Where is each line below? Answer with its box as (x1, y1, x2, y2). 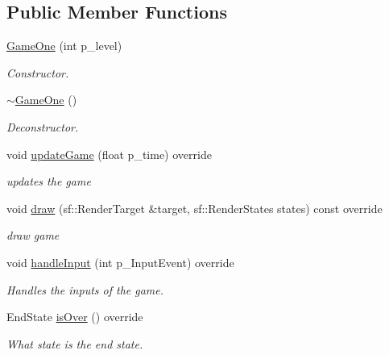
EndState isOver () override (6, 308, 143, 325)
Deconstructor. (6, 118, 79, 135)
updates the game (6, 173, 91, 190)
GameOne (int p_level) (6, 37, 122, 54)
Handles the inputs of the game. (6, 281, 164, 298)
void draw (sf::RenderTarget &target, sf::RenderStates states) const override (6, 199, 383, 216)
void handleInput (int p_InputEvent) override (6, 253, 234, 270)
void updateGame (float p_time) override (6, 145, 212, 162)
